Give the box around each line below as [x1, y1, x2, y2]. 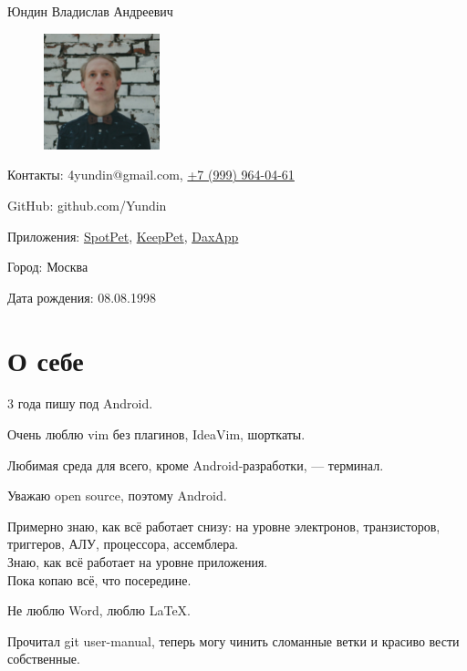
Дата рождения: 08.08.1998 [7, 287, 156, 306]
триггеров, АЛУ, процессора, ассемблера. [7, 534, 239, 553]
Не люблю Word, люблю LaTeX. [7, 601, 191, 620]
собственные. [7, 649, 80, 668]
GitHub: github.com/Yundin [7, 195, 167, 214]
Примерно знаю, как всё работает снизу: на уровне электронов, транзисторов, [7, 516, 441, 535]
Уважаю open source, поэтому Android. [7, 486, 227, 505]
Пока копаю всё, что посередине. [7, 570, 192, 589]
